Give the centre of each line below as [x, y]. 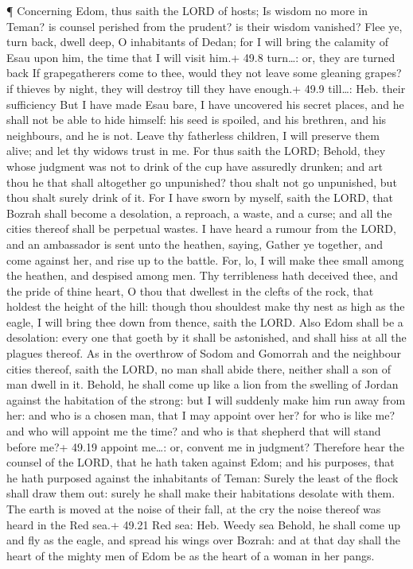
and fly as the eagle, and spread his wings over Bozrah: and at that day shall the [203, 540]
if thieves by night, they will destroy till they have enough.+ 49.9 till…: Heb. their [206, 88]
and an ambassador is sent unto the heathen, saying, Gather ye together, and [195, 244]
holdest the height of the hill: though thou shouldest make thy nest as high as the [206, 306]
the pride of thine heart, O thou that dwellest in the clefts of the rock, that [190, 290]
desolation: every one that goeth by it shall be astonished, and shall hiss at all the [206, 337]
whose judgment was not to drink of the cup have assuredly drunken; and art [195, 166]
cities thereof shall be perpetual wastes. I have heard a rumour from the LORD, [201, 228]
